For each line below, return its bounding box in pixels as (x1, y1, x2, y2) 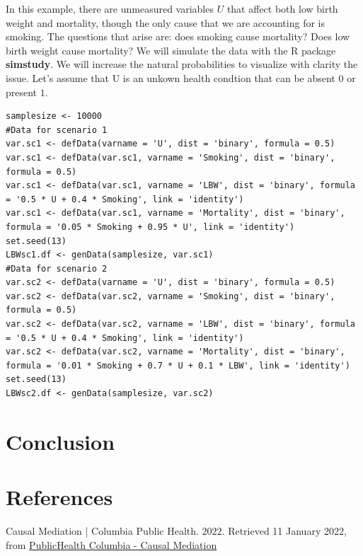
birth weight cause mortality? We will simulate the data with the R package (6, 42, 336, 57)
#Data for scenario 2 (6, 263, 108, 274)
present (6, 84, 38, 99)
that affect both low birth (226, 1, 338, 16)
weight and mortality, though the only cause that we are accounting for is (6, 15, 325, 30)
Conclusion (6, 427, 115, 456)
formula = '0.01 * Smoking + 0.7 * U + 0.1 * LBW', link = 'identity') (6, 360, 350, 371)
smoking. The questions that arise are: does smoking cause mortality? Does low (6, 29, 350, 44)
